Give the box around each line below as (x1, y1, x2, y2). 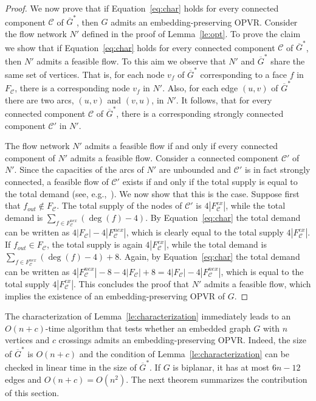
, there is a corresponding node (15, 82, 130, 94)
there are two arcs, (5, 93, 74, 106)
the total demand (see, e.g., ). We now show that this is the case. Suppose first (5, 187, 300, 200)
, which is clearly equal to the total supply (126, 226, 284, 239)
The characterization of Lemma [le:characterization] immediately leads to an (5, 310, 291, 323)
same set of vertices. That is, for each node (5, 68, 165, 80)
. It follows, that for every (176, 93, 272, 106)
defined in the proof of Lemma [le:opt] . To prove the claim (81, 27, 301, 40)
